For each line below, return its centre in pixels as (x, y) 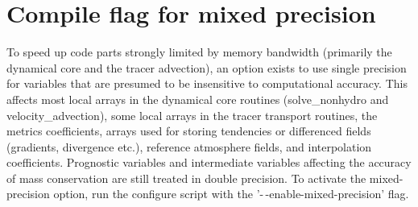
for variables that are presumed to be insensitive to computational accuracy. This (207, 83)
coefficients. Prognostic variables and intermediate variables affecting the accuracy (209, 162)
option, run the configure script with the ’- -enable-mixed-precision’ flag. (231, 194)
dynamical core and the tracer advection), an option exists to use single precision (207, 67)
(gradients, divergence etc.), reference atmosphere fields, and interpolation (189, 146)
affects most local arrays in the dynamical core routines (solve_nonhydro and (198, 99)
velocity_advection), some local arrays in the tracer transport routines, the (192, 115)
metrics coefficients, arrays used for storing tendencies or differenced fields (189, 131)
